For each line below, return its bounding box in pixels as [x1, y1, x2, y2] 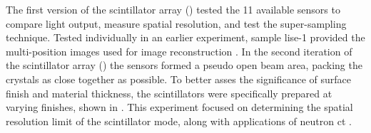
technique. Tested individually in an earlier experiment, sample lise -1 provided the [6, 30, 365, 45]
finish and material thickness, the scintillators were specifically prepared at [6, 85, 332, 100]
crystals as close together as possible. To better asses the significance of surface [6, 71, 351, 86]
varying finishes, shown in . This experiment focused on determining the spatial [6, 100, 353, 115]
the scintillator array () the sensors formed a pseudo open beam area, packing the [6, 58, 362, 73]
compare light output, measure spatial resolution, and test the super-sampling [6, 16, 347, 31]
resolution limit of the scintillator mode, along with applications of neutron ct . [6, 113, 352, 128]
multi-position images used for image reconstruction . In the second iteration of [6, 43, 352, 58]
